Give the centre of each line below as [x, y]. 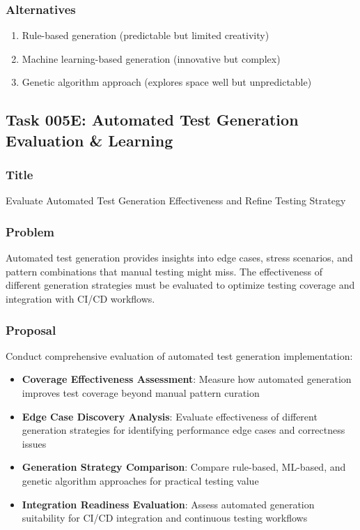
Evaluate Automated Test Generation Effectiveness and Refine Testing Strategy [176, 200]
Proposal [31, 330]
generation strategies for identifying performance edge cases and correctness [183, 430]
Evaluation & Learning [89, 140]
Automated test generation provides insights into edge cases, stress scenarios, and [179, 258]
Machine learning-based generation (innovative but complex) [151, 58]
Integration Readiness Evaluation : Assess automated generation [168, 504]
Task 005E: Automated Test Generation [152, 120]
